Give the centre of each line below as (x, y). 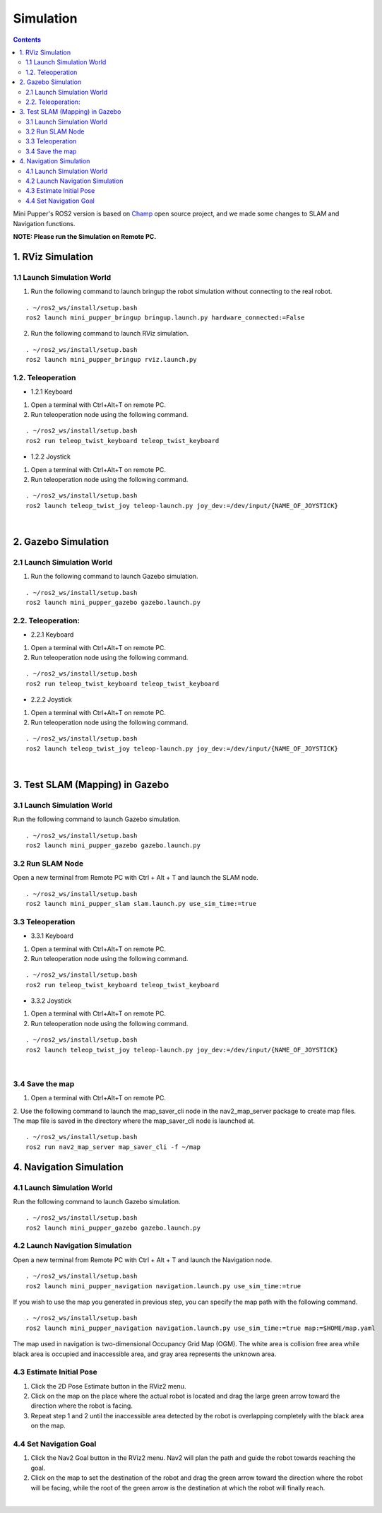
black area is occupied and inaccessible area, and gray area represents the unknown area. (145, 1354)
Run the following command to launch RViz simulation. (110, 334)
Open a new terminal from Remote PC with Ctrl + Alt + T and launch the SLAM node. (136, 878)
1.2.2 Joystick (50, 457)
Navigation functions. (44, 223)
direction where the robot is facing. (82, 1406)
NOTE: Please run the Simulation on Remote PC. (85, 236)
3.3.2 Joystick (51, 1001)
